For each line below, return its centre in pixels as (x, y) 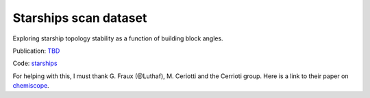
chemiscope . (31, 86)
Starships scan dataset (80, 18)
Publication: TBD (36, 51)
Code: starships (35, 63)
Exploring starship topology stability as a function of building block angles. (118, 38)
